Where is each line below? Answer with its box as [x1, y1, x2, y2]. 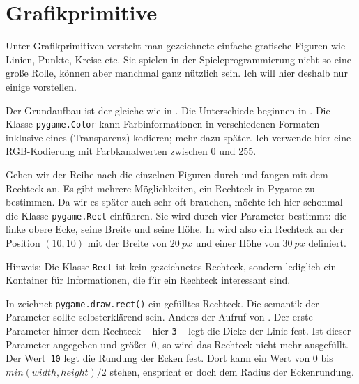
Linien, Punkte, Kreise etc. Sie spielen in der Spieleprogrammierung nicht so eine [6, 52, 351, 66]
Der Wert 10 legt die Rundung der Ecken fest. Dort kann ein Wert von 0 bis [6, 351, 333, 365]
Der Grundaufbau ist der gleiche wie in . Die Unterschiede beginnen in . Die [6, 102, 330, 117]
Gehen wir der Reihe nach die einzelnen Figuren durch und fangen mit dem [6, 167, 328, 181]
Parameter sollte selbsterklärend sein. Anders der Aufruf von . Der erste [6, 309, 313, 324]
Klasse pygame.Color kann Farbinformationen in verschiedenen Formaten [6, 116, 320, 131]
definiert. [308, 235, 346, 249]
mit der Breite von [87, 235, 167, 249]
